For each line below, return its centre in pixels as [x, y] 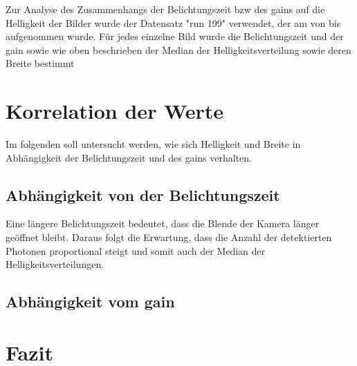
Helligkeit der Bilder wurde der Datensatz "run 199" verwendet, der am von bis [173, 22]
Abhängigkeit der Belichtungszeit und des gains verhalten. [129, 157]
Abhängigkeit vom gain [90, 301]
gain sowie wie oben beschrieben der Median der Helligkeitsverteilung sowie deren [178, 49]
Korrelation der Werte [115, 111]
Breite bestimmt [40, 63]
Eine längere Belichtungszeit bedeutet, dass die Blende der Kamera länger [163, 223]
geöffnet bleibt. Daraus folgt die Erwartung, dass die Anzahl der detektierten [169, 237]
